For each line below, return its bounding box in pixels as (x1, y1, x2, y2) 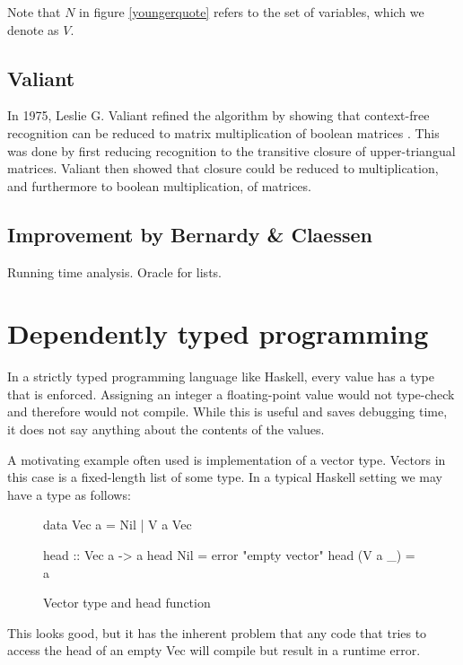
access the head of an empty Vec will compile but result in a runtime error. (7, 641, 421, 660)
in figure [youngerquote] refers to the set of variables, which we (79, 3, 424, 21)
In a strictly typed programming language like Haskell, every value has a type (7, 367, 434, 386)
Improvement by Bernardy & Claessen (7, 220, 372, 248)
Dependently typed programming (7, 315, 429, 352)
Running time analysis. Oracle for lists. (7, 262, 222, 281)
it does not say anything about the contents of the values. (7, 420, 325, 439)
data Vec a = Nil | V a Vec (43, 515, 192, 534)
